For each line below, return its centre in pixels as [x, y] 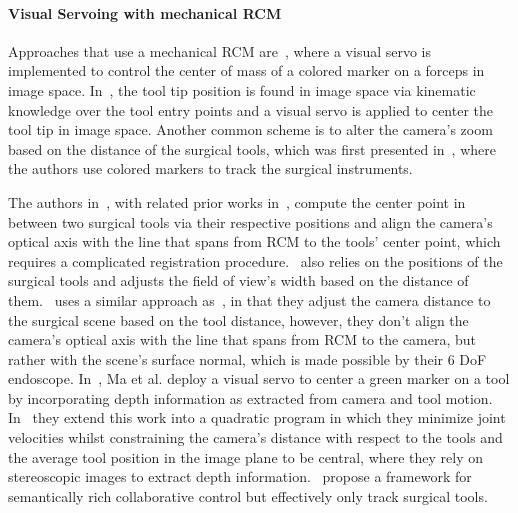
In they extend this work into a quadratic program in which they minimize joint [257, 417]
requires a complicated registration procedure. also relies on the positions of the [255, 260]
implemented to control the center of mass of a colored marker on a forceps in [246, 70]
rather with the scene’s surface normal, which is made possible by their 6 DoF [247, 358]
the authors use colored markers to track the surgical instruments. [210, 168]
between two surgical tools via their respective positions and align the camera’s [250, 221]
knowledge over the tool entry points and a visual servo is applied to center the [251, 109]
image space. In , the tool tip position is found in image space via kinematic [242, 89]
